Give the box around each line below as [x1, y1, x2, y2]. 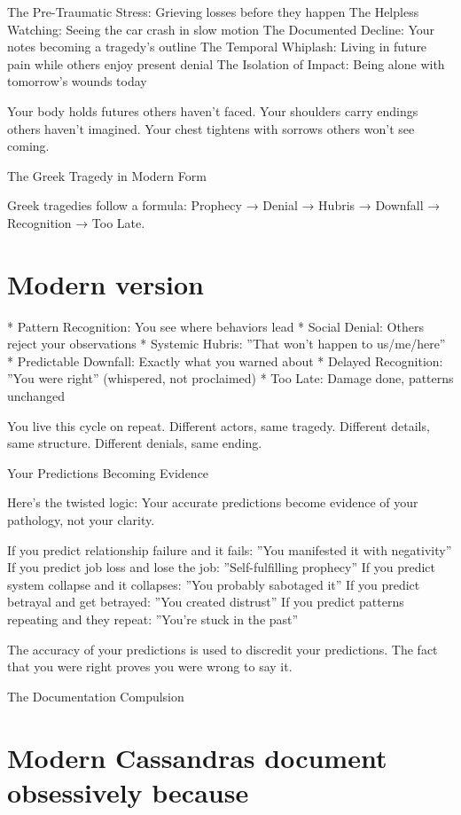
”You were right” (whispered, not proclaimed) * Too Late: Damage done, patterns [7, 369, 454, 388]
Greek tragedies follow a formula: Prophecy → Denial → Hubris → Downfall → [7, 196, 441, 215]
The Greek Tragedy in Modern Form [7, 166, 207, 184]
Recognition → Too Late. [7, 213, 145, 231]
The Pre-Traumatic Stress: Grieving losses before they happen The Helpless [7, 3, 419, 20]
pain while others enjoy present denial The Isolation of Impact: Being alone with [7, 54, 445, 73]
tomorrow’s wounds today [7, 72, 147, 90]
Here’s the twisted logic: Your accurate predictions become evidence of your [7, 493, 418, 512]
